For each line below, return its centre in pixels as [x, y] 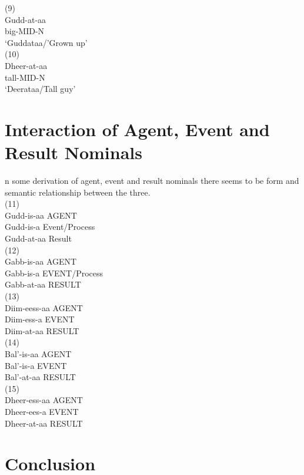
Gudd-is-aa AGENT [41, 215]
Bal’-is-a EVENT [36, 365]
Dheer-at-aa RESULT [44, 423]
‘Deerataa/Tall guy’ [40, 89]
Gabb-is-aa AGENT [41, 261]
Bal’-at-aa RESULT [40, 377]
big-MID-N [25, 31]
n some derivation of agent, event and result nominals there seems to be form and [152, 181]
